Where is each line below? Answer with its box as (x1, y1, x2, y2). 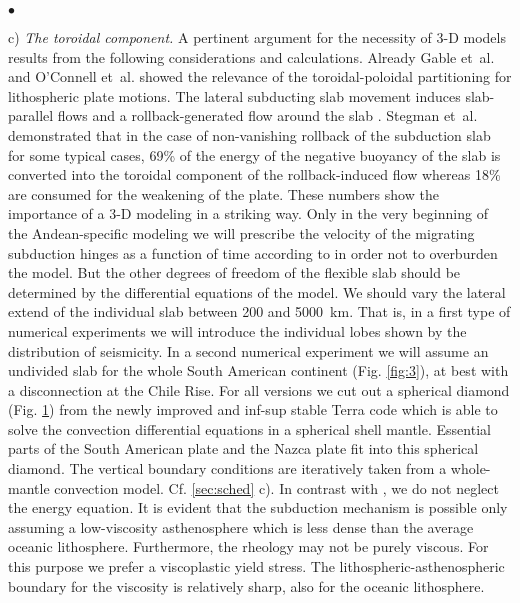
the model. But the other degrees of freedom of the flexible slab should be (8, 262, 461, 283)
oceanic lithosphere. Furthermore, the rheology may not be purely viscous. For (8, 536, 489, 557)
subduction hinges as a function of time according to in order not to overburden (8, 242, 498, 263)
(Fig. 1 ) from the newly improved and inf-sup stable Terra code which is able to (8, 399, 498, 420)
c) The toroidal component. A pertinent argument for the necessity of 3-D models (8, 27, 506, 47)
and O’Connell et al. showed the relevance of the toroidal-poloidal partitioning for (8, 66, 512, 87)
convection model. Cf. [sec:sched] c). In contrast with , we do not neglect (54, 477, 499, 498)
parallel (8, 105, 54, 126)
